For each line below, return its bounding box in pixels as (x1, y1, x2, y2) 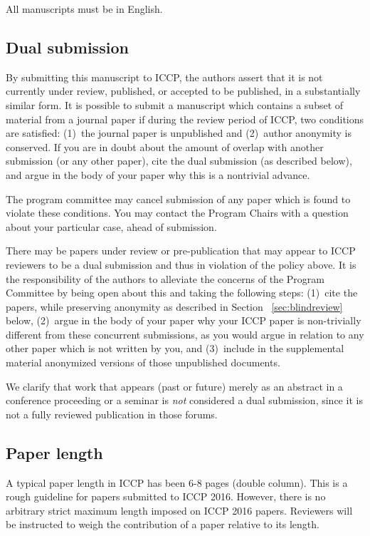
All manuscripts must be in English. (6, 1, 163, 16)
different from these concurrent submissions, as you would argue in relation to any (6, 326, 364, 341)
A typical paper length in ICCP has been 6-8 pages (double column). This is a (6, 475, 348, 490)
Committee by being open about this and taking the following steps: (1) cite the (6, 285, 358, 300)
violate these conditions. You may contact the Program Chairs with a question (6, 205, 349, 220)
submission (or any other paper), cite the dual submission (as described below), (6, 153, 352, 168)
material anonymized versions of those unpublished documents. (6, 355, 280, 370)
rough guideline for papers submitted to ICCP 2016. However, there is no (6, 489, 326, 504)
